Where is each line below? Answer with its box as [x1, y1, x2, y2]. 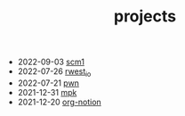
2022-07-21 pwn [17, 78, 80, 88]
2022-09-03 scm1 [17, 56, 84, 68]
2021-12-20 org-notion [17, 96, 102, 107]
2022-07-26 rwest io [17, 66, 92, 79]
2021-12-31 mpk [17, 87, 77, 97]
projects [113, 6, 176, 27]
